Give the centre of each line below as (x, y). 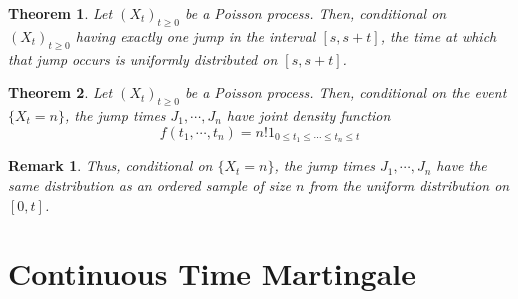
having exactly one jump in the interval (195, 35)
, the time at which (438, 35)
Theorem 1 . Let (60, 13)
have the (461, 165)
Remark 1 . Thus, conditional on (110, 165)
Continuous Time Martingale (212, 273)
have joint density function (308, 114)
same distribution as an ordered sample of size (149, 185)
